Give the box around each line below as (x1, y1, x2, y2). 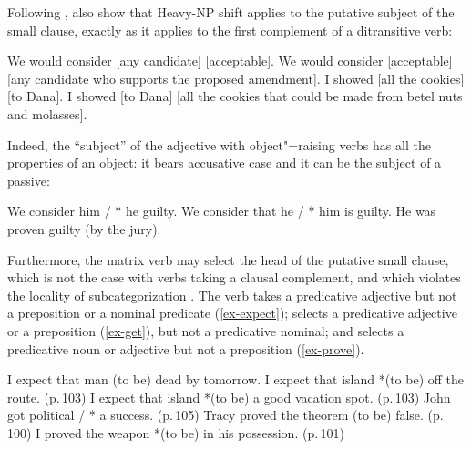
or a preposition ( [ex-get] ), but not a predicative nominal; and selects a (7, 321, 404, 340)
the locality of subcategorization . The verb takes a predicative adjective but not (7, 285, 457, 304)
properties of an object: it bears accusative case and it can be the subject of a (7, 153, 442, 172)
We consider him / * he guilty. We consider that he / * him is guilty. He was (7, 201, 436, 220)
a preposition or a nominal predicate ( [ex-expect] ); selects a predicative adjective (7, 303, 457, 322)
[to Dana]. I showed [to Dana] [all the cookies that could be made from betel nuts (7, 87, 463, 106)
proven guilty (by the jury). (7, 219, 161, 238)
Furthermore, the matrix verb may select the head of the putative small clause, (7, 250, 449, 269)
